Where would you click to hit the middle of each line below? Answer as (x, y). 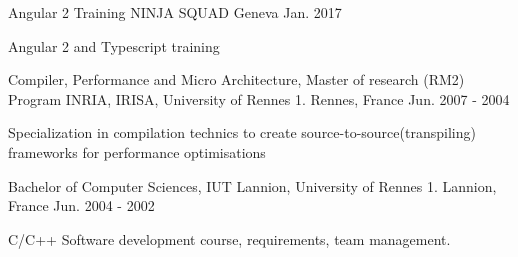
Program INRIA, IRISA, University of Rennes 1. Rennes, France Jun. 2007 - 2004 (259, 98)
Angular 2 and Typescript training (114, 45)
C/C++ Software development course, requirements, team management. (229, 238)
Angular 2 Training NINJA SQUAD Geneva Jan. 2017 (175, 12)
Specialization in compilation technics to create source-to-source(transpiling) (242, 132)
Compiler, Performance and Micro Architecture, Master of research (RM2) (236, 79)
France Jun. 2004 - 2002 (81, 205)
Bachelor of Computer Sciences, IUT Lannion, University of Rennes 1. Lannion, (252, 185)
